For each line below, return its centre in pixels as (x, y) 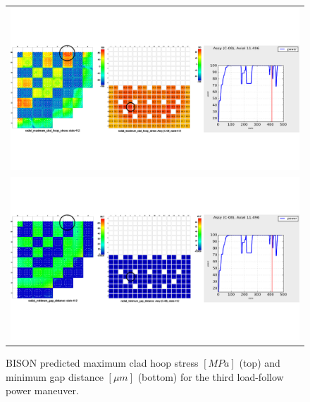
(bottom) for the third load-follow (211, 376)
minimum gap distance (55, 376)
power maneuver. (42, 390)
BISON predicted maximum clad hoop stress (102, 362)
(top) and (260, 362)
